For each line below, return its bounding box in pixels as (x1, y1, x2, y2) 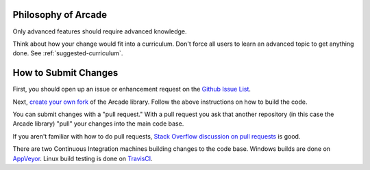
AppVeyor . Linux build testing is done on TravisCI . (12, 154, 153, 162)
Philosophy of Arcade (12, 9, 108, 20)
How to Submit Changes (12, 67, 119, 79)
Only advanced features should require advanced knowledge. (12, 27, 188, 36)
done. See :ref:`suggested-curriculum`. (12, 49, 123, 57)
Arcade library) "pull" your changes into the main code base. (12, 119, 184, 128)
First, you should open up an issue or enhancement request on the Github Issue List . (12, 85, 251, 94)
